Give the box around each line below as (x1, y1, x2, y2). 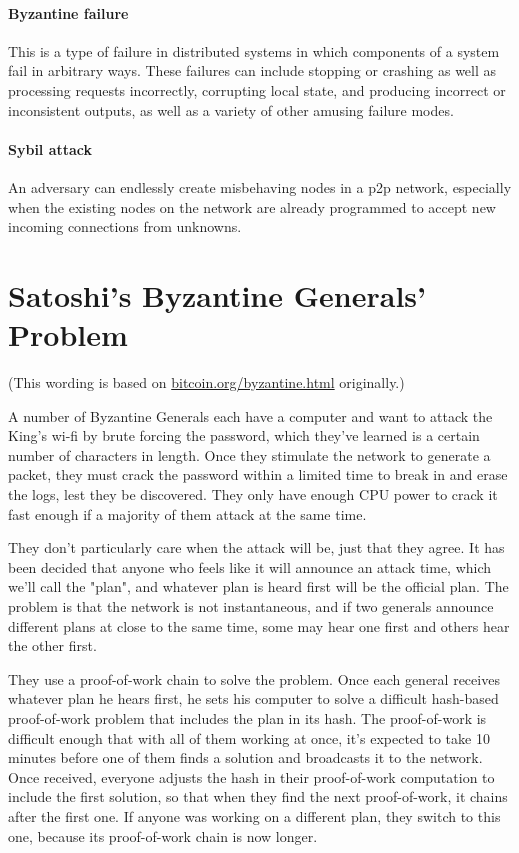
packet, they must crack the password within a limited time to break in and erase (8, 464, 508, 485)
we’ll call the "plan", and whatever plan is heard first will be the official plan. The (8, 576, 509, 597)
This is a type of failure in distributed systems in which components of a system (8, 40, 500, 61)
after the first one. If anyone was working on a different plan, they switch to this (8, 805, 501, 826)
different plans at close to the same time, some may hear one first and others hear (8, 615, 510, 636)
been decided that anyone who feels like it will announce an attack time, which (8, 556, 492, 577)
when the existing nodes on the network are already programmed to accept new (8, 196, 496, 217)
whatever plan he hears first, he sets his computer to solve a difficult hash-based (8, 688, 499, 709)
